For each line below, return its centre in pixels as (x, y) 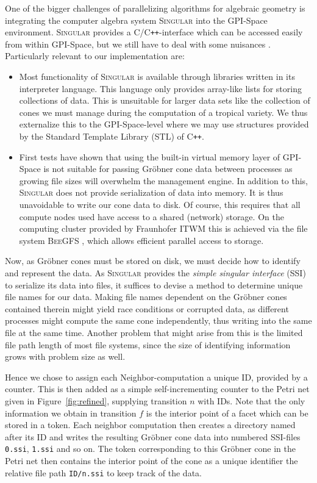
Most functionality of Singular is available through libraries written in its (157, 77)
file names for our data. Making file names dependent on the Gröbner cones (146, 297)
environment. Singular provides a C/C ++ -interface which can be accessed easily (154, 32)
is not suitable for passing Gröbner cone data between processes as (168, 169)
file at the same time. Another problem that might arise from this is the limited (154, 332)
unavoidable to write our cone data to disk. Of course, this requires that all (160, 205)
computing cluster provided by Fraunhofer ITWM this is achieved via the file (163, 228)
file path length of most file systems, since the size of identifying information (148, 344)
